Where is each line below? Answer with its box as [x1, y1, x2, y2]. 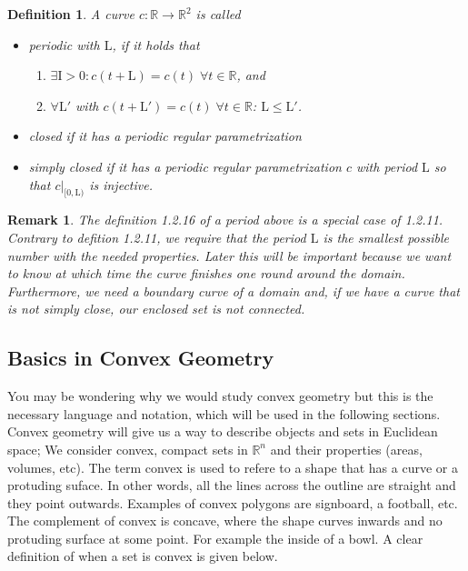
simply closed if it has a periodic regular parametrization [28, 156, 342, 175]
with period [355, 156, 418, 175]
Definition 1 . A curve [7, 5, 134, 23]
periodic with [28, 35, 100, 54]
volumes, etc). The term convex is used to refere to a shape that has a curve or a [7, 457, 458, 476]
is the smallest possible [323, 227, 449, 246]
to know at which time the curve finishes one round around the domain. [7, 264, 405, 283]
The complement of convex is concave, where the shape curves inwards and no [7, 511, 443, 530]
